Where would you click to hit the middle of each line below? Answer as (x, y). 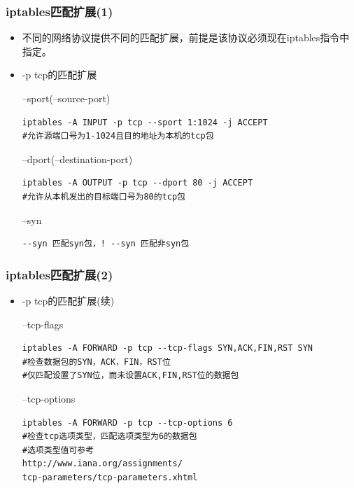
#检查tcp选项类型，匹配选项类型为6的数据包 (109, 437)
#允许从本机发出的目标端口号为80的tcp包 (104, 196)
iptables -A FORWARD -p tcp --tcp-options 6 (127, 423)
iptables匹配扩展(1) (59, 11)
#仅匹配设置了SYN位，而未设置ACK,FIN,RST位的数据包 (130, 376)
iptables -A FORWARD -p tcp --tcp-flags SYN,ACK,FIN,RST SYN (168, 348)
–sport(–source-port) (66, 98)
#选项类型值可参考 (58, 450)
